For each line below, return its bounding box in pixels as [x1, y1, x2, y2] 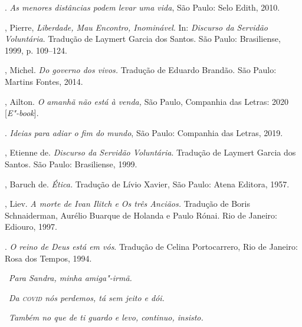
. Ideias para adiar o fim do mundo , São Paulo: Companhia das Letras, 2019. [5, 126, 283, 138]
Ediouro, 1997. [5, 220, 57, 233]
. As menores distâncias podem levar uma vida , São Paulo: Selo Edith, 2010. [5, 1, 280, 13]
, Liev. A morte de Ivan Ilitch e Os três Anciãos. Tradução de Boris [5, 197, 250, 210]
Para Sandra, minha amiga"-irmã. [9, 272, 132, 284]
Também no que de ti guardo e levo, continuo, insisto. [9, 311, 203, 323]
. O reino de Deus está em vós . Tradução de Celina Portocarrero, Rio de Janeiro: [5, 240, 298, 252]
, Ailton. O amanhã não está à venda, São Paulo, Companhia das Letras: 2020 [5, 95, 289, 107]
